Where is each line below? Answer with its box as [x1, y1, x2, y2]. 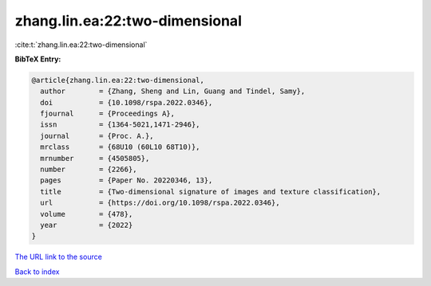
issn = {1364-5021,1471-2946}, [40, 120, 200, 129]
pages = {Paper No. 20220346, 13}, [40, 176, 213, 185]
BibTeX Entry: [14, 54, 61, 64]
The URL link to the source [14, 252, 103, 262]
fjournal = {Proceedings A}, [40, 109, 176, 119]
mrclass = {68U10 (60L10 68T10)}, [40, 143, 200, 151]
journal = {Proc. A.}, [40, 131, 155, 140]
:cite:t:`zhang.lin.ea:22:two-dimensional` [14, 40, 148, 49]
